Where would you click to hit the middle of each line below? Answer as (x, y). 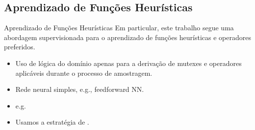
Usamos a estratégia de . (52, 122)
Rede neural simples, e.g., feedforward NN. (80, 89)
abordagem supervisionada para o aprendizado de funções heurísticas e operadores (127, 37)
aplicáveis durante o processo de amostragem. (84, 73)
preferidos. (20, 47)
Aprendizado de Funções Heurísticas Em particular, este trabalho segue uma (119, 28)
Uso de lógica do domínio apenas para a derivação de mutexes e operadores (128, 63)
